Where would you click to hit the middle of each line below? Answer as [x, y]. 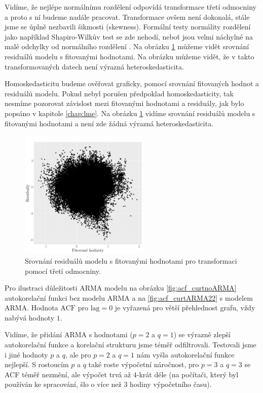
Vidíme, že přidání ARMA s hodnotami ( [69, 334]
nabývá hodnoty [30, 317]
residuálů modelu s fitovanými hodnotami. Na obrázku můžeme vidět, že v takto [129, 56]
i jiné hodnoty [26, 354]
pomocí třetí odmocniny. [63, 271]
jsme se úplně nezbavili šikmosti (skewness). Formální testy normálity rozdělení [128, 27]
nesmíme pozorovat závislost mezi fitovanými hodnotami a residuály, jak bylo [124, 103]
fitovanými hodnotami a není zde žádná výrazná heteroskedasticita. [109, 123]
